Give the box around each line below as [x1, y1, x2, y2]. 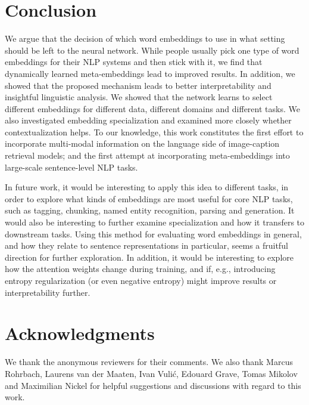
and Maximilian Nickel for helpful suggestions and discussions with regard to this [5, 379, 301, 391]
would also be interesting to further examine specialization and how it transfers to [5, 216, 305, 228]
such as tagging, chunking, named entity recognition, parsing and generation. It [5, 204, 295, 217]
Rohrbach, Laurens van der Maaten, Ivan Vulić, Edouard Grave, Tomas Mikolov [5, 367, 298, 379]
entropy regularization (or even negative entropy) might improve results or [5, 274, 277, 286]
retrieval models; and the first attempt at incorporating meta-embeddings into [5, 149, 290, 162]
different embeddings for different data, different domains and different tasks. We [5, 102, 300, 115]
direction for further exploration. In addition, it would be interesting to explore [5, 251, 294, 263]
